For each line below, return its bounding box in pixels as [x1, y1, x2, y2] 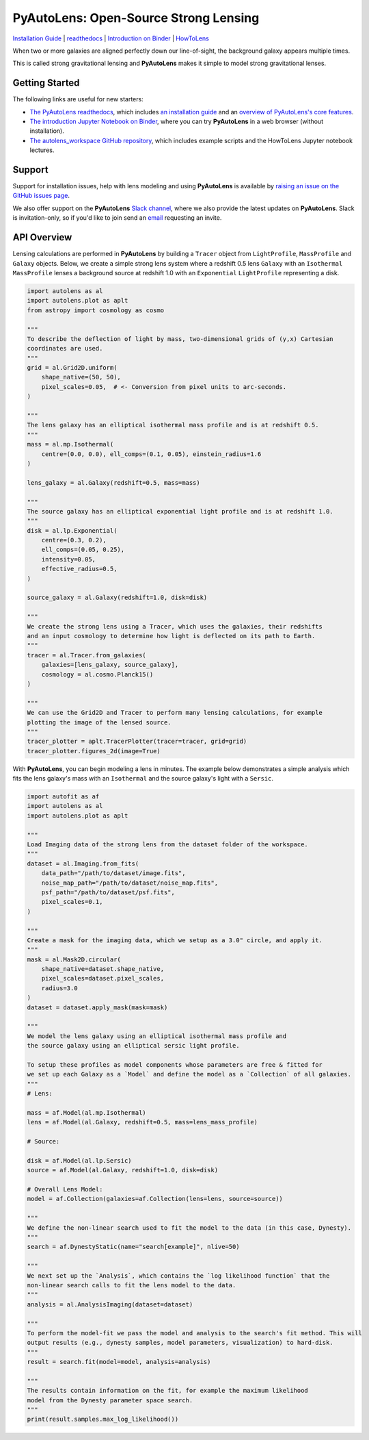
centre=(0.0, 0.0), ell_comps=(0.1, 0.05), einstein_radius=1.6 [41, 450, 262, 458]
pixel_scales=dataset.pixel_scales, [41, 974, 164, 983]
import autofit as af [27, 793, 100, 800]
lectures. [29, 146, 55, 154]
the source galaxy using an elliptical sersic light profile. [27, 1041, 240, 1050]
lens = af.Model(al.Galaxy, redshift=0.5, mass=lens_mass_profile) [27, 1118, 258, 1126]
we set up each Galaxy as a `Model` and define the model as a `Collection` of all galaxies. [27, 1070, 352, 1078]
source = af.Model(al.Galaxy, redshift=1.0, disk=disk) [27, 1166, 219, 1174]
